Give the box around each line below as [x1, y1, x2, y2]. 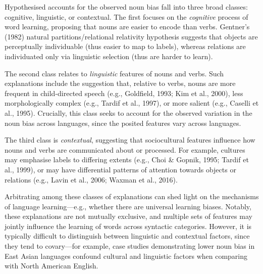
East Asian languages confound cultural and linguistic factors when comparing [5, 250, 248, 261]
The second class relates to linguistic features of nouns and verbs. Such [5, 68, 224, 78]
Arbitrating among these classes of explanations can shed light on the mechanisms [5, 191, 259, 202]
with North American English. [5, 260, 98, 271]
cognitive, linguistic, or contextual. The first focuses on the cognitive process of [5, 11, 248, 22]
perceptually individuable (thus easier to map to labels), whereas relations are [5, 41, 246, 52]
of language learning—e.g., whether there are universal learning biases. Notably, [5, 201, 251, 211]
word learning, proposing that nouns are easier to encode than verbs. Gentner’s [5, 21, 250, 32]
